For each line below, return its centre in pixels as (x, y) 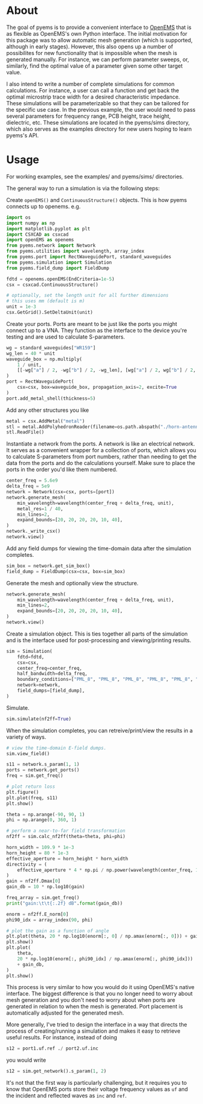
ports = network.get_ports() (43, 770)
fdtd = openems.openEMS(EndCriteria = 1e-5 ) (60, 279)
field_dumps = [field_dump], (51, 690)
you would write (26, 1060)
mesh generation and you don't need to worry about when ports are (91, 1000)
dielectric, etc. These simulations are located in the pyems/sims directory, (98, 122)
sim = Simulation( (29, 651)
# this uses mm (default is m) (46, 301)
